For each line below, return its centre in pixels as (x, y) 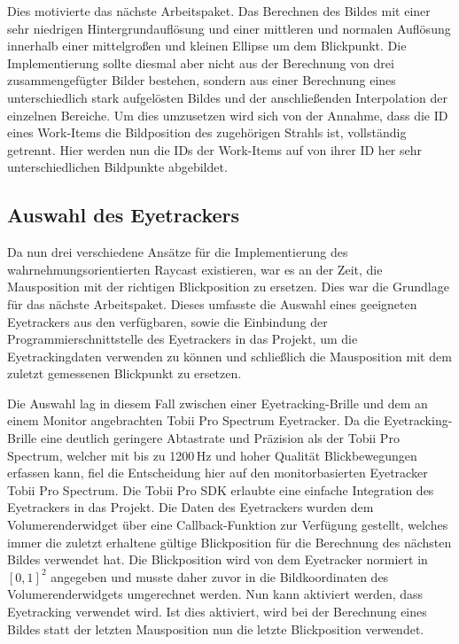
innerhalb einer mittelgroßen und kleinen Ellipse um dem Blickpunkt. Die (207, 46)
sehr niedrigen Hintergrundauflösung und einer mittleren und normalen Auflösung (229, 28)
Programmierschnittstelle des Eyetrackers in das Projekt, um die (183, 339)
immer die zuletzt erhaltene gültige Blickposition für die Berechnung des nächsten (229, 542)
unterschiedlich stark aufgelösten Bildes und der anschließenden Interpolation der (228, 97)
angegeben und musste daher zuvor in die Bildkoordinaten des (220, 576)
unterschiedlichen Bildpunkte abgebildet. (117, 167)
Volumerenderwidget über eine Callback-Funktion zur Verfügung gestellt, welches (228, 525)
